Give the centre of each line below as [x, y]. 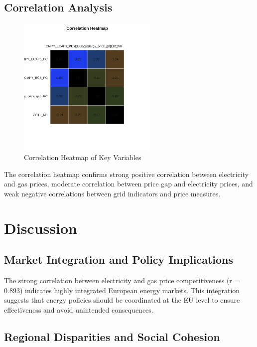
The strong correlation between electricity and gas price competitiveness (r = [122, 280]
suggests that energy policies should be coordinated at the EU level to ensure [122, 300]
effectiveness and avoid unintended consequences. [79, 309]
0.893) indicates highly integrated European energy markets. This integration [122, 290]
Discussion [41, 228]
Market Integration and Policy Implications [119, 260]
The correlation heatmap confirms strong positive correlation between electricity [127, 174]
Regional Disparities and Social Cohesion [112, 336]
